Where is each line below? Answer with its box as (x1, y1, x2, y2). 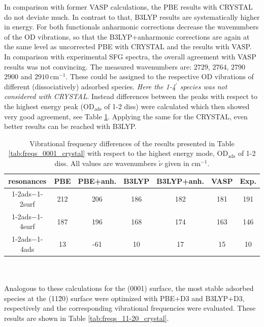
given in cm (164, 157, 201, 168)
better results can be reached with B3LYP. (4, 121, 137, 132)
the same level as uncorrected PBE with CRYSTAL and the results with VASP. (4, 41, 252, 52)
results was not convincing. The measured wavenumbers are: (4, 61, 192, 72)
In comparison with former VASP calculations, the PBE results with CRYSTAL (4, 2, 253, 12)
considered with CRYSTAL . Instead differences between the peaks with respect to (4, 91, 257, 102)
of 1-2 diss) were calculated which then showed (104, 101, 250, 111)
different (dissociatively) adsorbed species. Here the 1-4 (4, 81, 176, 91)
